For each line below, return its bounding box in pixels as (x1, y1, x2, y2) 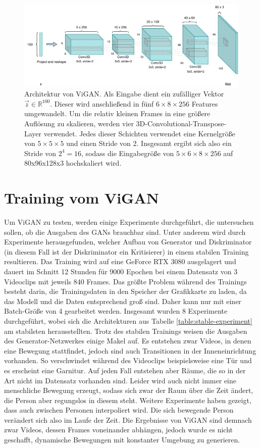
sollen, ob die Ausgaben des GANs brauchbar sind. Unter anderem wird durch (4, 226, 246, 237)
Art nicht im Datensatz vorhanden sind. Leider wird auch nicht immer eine (4, 375, 237, 385)
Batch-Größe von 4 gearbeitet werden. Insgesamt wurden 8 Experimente (4, 306, 228, 316)
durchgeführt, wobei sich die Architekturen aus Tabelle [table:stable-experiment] (4, 315, 252, 326)
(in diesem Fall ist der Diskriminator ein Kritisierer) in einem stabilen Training (4, 246, 249, 257)
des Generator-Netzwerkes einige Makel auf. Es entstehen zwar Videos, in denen (4, 335, 251, 346)
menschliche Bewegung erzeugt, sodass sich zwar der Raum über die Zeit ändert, (4, 385, 253, 395)
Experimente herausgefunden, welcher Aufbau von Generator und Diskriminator (4, 236, 252, 247)
